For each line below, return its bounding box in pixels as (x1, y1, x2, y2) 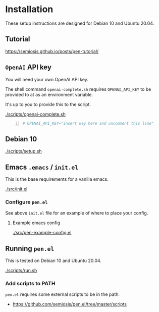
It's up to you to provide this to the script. (5, 101, 91, 107)
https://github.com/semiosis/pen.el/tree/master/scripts (12, 301, 127, 307)
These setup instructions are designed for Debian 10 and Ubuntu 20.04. (5, 20, 154, 26)
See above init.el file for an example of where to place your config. (5, 210, 148, 216)
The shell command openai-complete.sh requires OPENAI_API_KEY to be (5, 86, 151, 92)
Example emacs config (12, 220, 61, 226)
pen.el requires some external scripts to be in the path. (5, 291, 120, 297)
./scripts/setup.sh (5, 148, 42, 154)
